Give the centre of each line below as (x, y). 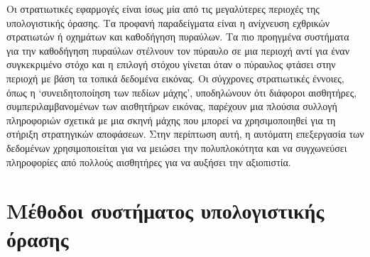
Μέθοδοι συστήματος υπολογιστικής (165, 210)
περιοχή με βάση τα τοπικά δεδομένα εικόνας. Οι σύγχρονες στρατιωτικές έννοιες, (175, 78)
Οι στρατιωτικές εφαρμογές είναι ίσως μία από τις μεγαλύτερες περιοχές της (163, 9)
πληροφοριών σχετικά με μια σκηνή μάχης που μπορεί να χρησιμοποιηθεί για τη (171, 120)
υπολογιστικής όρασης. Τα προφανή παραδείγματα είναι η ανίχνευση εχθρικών (168, 22)
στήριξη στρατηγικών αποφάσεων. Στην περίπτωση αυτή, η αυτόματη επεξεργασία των (185, 134)
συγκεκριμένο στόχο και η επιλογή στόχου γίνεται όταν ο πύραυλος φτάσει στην (171, 64)
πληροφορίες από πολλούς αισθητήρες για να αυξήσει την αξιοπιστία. (149, 162)
